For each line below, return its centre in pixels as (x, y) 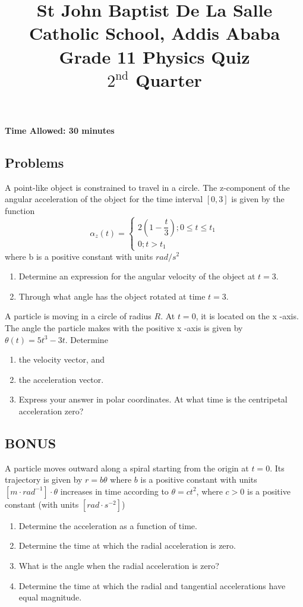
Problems (34, 162)
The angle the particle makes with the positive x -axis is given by (124, 327)
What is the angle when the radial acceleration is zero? (119, 566)
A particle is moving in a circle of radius (78, 316)
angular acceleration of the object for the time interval (104, 199)
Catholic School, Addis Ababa (154, 33)
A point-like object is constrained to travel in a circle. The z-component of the (147, 187)
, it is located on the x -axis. (247, 316)
